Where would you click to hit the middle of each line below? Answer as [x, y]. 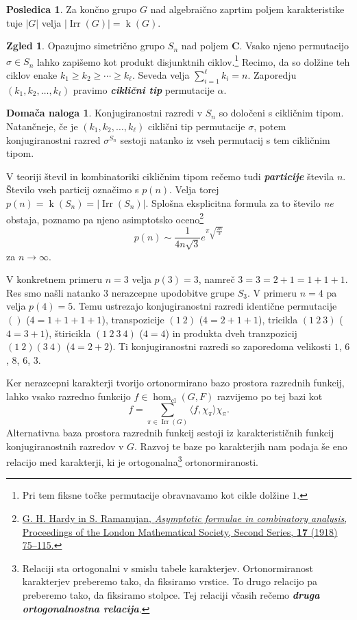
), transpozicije [133, 320]
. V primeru [272, 292]
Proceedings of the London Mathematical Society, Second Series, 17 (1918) [180, 531]
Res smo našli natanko [53, 292]
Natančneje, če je [42, 126]
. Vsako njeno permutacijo [294, 46]
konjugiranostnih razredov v [65, 446]
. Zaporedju [272, 75]
